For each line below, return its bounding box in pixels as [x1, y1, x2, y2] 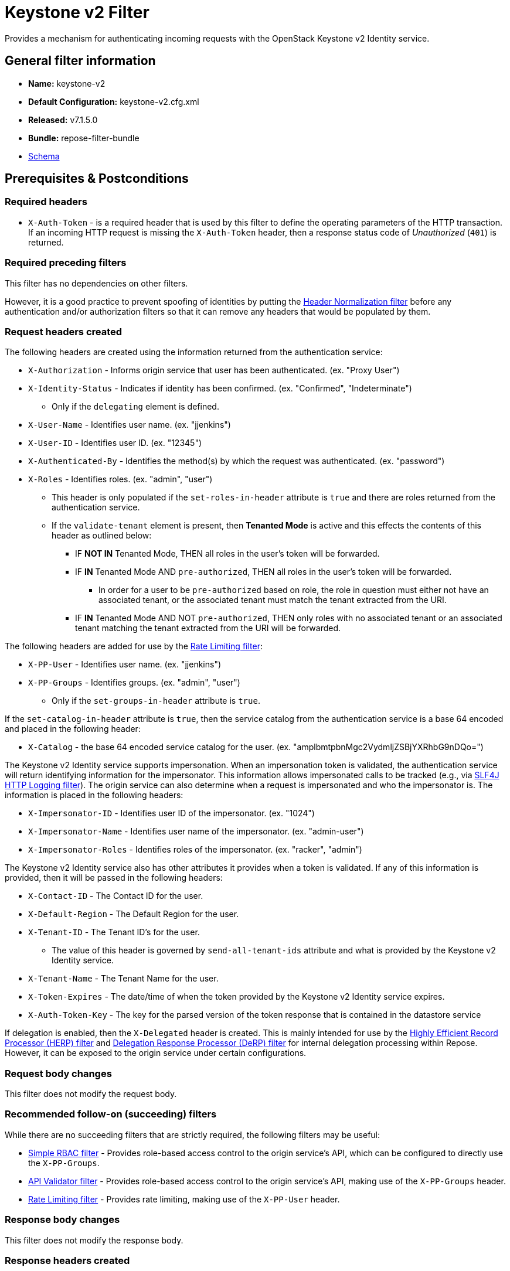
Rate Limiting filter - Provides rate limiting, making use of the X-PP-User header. [28, 1194, 340, 1204]
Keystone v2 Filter [5, 2, 149, 22]
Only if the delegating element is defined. [52, 401, 219, 412]
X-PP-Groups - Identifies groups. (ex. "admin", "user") [28, 677, 240, 688]
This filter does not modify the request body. [5, 1089, 177, 1099]
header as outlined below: [52, 530, 152, 541]
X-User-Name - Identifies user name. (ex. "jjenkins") [28, 420, 231, 430]
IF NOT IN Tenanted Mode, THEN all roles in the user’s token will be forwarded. [75, 548, 380, 559]
